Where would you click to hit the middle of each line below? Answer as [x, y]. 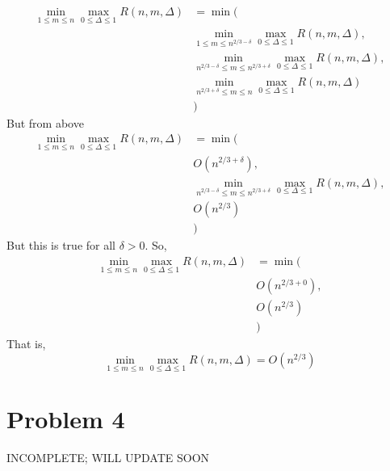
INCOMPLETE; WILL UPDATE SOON [108, 458]
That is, [26, 344]
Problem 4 [66, 419]
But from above [45, 122]
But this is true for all [61, 245]
